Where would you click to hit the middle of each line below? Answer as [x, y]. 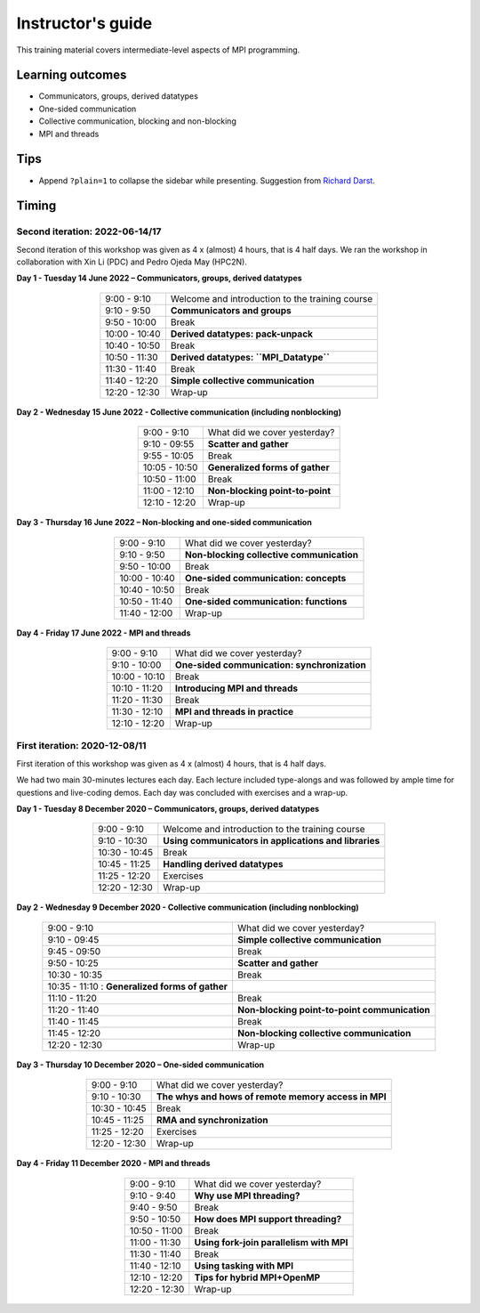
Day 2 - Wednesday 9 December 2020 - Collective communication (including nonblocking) [188, 907]
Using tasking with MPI [244, 1266]
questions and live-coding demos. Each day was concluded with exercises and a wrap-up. [182, 792]
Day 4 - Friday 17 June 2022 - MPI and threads [104, 633]
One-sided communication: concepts [266, 578]
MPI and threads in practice [234, 712]
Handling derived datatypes [223, 864]
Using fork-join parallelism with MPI [271, 1242]
